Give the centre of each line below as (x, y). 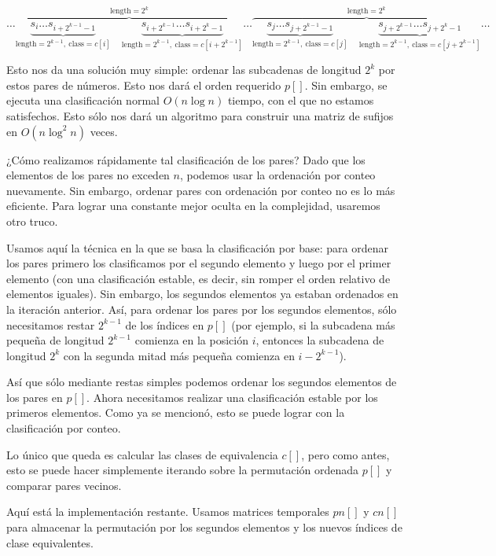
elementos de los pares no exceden (88, 175)
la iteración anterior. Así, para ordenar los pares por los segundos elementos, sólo (202, 309)
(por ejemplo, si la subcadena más (313, 324)
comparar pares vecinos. (64, 485)
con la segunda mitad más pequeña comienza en (179, 355)
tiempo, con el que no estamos (301, 100)
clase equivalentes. (50, 542)
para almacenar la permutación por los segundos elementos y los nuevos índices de (204, 527)
